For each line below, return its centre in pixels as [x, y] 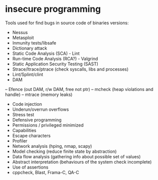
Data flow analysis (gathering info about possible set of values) [76, 156]
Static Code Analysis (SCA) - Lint [46, 53]
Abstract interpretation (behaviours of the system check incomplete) [82, 162]
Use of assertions [30, 167]
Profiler [20, 141]
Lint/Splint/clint [28, 74]
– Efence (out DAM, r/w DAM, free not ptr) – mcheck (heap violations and [79, 89]
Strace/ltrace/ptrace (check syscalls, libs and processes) [70, 69]
